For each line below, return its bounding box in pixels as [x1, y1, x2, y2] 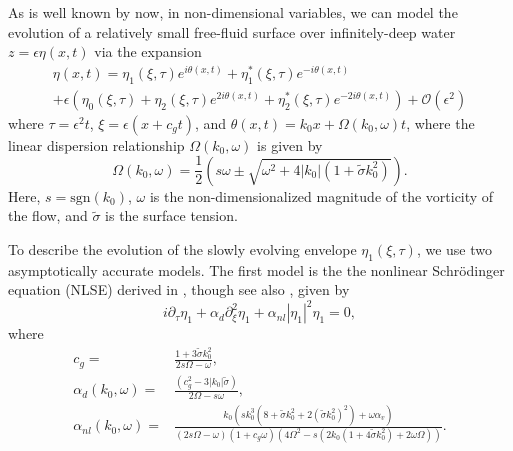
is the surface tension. [105, 205, 238, 226]
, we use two [416, 238, 493, 259]
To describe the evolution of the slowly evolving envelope [8, 238, 357, 259]
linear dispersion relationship [8, 134, 185, 155]
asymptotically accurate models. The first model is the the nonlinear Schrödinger [8, 259, 505, 280]
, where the [406, 112, 475, 133]
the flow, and [8, 205, 88, 226]
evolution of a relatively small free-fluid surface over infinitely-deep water [8, 21, 456, 42]
